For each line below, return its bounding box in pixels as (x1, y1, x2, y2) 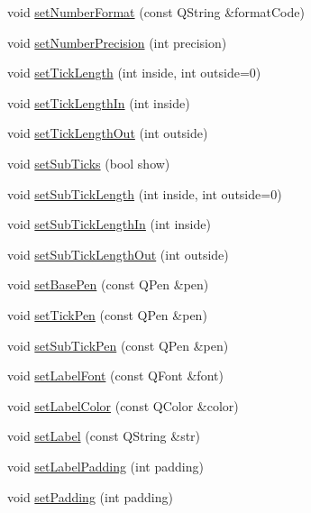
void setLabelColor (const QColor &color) (7, 396, 239, 415)
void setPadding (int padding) (7, 487, 173, 506)
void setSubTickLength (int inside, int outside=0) (7, 184, 282, 203)
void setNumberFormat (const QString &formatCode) (7, 3, 305, 21)
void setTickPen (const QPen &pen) (7, 305, 207, 324)
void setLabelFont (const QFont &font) (7, 366, 224, 385)
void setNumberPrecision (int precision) (7, 32, 227, 51)
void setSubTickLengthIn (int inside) (7, 215, 211, 234)
